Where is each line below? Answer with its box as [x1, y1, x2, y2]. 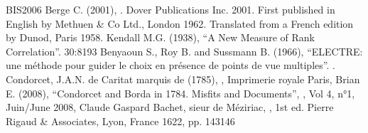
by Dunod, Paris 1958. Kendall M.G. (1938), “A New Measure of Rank [6, 30, 315, 45]
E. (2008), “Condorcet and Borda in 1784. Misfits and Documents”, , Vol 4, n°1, [6, 85, 355, 100]
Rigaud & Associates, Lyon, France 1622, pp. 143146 [6, 113, 235, 128]
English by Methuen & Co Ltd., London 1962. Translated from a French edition [6, 16, 354, 31]
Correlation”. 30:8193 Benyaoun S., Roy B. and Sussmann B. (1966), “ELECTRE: [6, 43, 363, 58]
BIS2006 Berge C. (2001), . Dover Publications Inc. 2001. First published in [6, 2, 335, 16]
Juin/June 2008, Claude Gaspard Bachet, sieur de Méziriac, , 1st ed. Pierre [6, 100, 334, 115]
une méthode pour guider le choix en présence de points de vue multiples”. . [6, 58, 335, 73]
